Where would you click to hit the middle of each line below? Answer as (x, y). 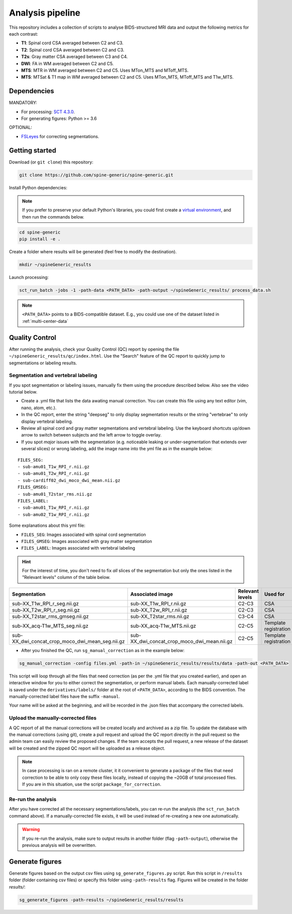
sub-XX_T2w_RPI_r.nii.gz (159, 610)
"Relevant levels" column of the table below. (66, 577)
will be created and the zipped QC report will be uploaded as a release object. (87, 748)
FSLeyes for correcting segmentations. (60, 136)
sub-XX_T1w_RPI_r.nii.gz (158, 603)
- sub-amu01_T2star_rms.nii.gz (55, 494)
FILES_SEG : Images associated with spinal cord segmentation (83, 535)
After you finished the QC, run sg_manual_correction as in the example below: (103, 650)
